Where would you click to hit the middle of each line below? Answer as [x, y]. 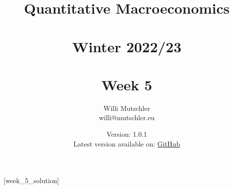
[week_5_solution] [31, 180]
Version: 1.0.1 [127, 134]
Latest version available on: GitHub [127, 143]
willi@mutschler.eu [127, 117]
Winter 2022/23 [127, 46]
